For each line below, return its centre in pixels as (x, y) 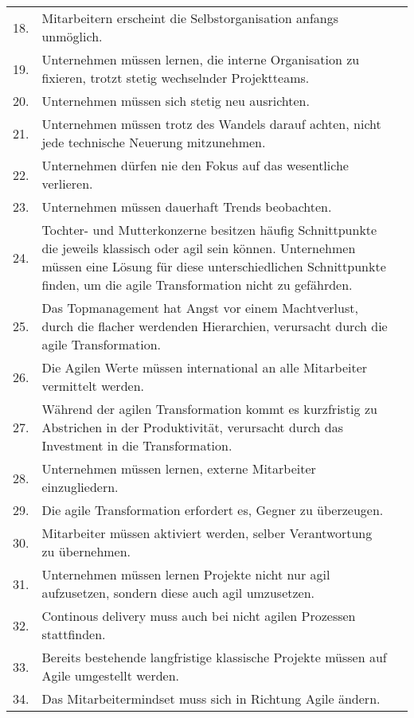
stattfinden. (74, 634)
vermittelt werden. (93, 386)
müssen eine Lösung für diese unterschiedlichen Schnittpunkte (214, 266)
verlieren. (67, 183)
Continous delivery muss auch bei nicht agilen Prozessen (199, 616)
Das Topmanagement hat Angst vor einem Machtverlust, (200, 308)
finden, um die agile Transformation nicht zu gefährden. (197, 285)
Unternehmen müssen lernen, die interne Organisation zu (201, 59)
